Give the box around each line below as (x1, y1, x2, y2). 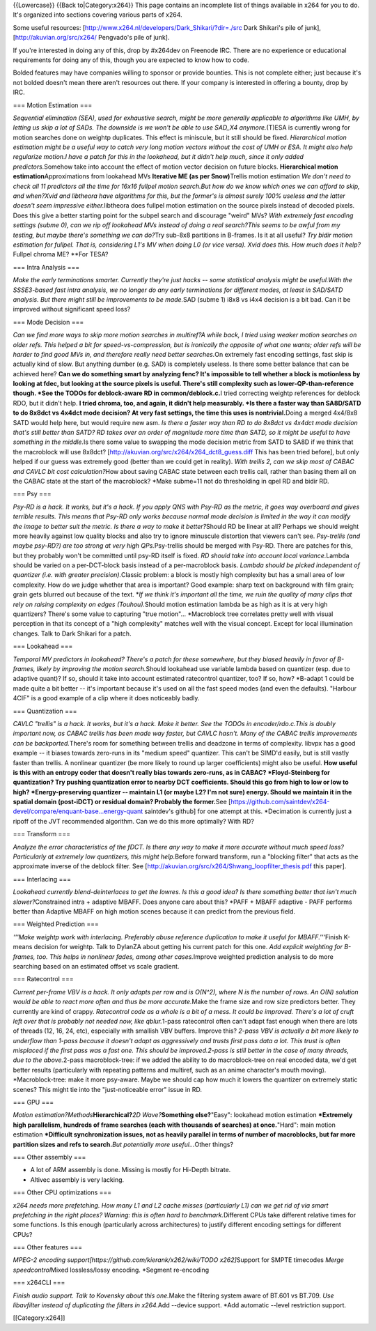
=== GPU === (13, 1098, 54, 1107)
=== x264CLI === (13, 1279, 65, 1287)
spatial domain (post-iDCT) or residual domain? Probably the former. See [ (13, 798, 231, 806)
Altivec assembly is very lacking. (30, 1175, 125, 1184)
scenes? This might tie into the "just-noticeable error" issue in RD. (13, 1085, 202, 1093)
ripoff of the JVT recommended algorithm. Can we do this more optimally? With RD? (13, 817, 254, 825)
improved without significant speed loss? (13, 305, 131, 314)
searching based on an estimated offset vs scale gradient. (13, 962, 180, 970)
